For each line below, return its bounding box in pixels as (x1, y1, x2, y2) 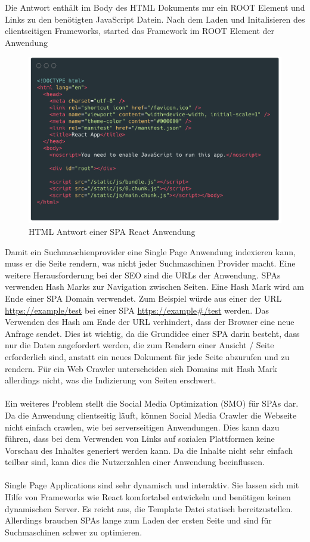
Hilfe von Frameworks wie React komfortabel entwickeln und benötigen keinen (5, 491, 291, 503)
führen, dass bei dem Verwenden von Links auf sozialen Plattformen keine (5, 432, 275, 445)
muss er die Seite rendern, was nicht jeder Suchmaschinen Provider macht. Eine (5, 257, 296, 270)
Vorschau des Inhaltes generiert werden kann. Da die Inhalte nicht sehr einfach (5, 444, 293, 456)
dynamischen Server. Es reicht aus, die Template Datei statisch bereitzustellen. (5, 502, 293, 515)
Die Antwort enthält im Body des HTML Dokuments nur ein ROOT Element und (5, 1, 305, 13)
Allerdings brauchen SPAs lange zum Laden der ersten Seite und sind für (5, 514, 272, 526)
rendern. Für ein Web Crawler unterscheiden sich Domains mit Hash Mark (5, 362, 277, 374)
